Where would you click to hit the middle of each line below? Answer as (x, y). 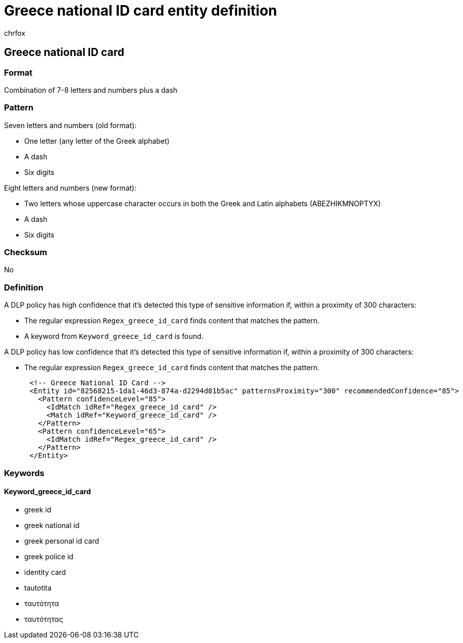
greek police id (49, 556)
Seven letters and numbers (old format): (70, 125)
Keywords (24, 473)
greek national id (52, 525)
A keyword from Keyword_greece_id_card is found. (114, 336)
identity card (45, 572)
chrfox (15, 33)
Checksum (26, 252)
